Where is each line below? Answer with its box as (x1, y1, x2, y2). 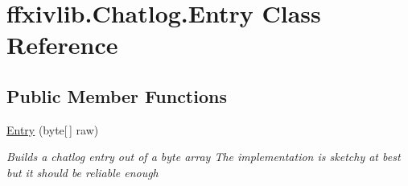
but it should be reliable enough (6, 163, 159, 180)
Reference (6, 28, 118, 61)
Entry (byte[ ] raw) (6, 121, 99, 138)
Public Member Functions (6, 83, 227, 108)
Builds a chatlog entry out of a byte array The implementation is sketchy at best (6, 148, 401, 165)
